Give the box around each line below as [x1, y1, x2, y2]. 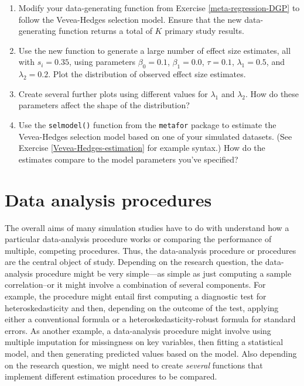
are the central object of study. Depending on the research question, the [5, 256, 263, 268]
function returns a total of [59, 25, 152, 37]
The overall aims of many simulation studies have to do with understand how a [5, 221, 289, 233]
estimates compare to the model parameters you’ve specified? [18, 153, 238, 165]
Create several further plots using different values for [18, 87, 208, 99]
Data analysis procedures [5, 187, 212, 211]
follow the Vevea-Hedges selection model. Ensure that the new [18, 13, 242, 25]
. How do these [245, 87, 299, 99]
